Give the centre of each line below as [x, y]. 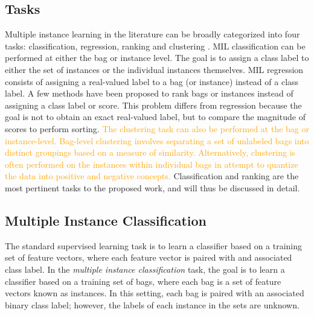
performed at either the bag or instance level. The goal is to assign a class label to [157, 58]
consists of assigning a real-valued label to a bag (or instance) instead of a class [152, 81]
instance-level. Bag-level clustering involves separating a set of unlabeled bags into [157, 140]
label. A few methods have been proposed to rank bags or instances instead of [149, 93]
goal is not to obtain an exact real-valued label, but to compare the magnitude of [155, 117]
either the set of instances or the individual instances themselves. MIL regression [154, 69]
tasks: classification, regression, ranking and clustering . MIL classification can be [155, 46]
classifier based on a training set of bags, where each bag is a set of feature [143, 281]
